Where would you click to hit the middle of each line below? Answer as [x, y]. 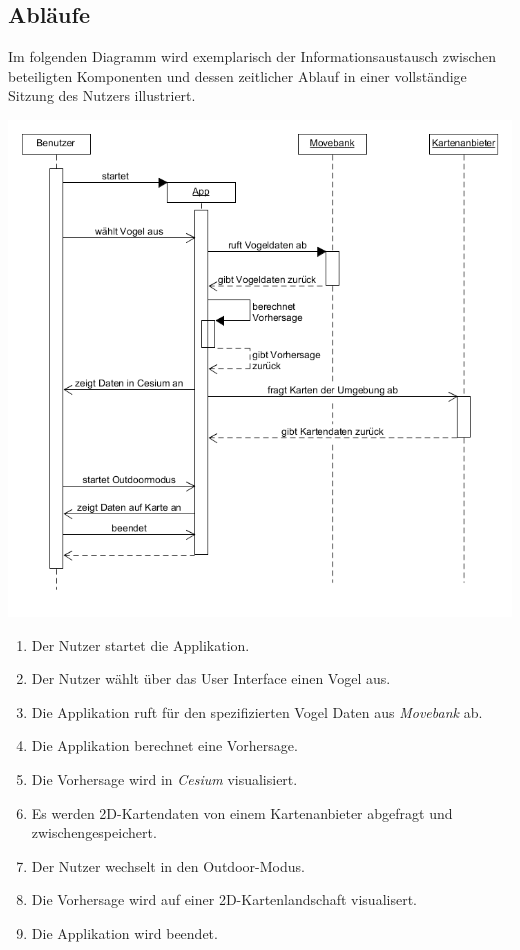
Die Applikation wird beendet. [124, 933]
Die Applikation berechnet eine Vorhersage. [164, 745]
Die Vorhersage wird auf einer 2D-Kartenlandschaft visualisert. [224, 899]
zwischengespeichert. [94, 832]
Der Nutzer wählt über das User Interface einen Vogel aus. [211, 678]
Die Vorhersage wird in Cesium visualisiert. [164, 779]
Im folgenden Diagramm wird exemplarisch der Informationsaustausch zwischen [252, 56]
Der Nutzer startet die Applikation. [140, 644]
